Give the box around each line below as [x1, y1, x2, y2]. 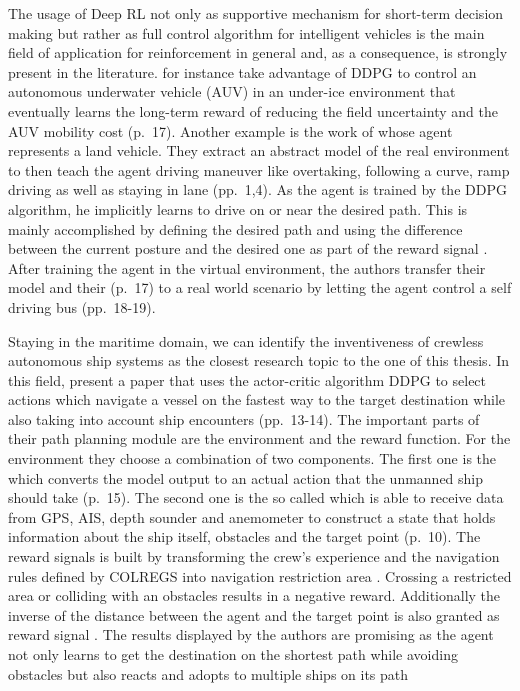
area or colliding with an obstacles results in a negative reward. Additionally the [8, 585, 501, 606]
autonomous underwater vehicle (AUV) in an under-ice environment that [8, 81, 456, 102]
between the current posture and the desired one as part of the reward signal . [8, 238, 488, 259]
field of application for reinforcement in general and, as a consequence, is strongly [8, 42, 508, 63]
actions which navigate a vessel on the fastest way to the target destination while [8, 389, 506, 410]
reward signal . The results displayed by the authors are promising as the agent [8, 624, 494, 645]
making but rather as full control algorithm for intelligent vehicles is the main [8, 22, 485, 43]
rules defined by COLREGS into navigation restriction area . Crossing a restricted [8, 565, 512, 586]
